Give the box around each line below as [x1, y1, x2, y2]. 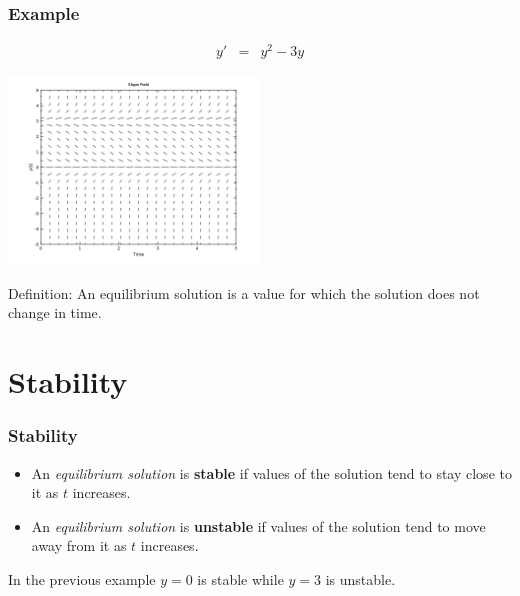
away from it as [31, 535, 127, 556]
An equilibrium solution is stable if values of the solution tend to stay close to [31, 462, 512, 483]
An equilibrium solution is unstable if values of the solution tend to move [31, 515, 486, 536]
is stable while [197, 569, 284, 590]
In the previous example [8, 569, 156, 590]
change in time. [8, 302, 102, 323]
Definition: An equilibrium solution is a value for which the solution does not [8, 282, 480, 303]
